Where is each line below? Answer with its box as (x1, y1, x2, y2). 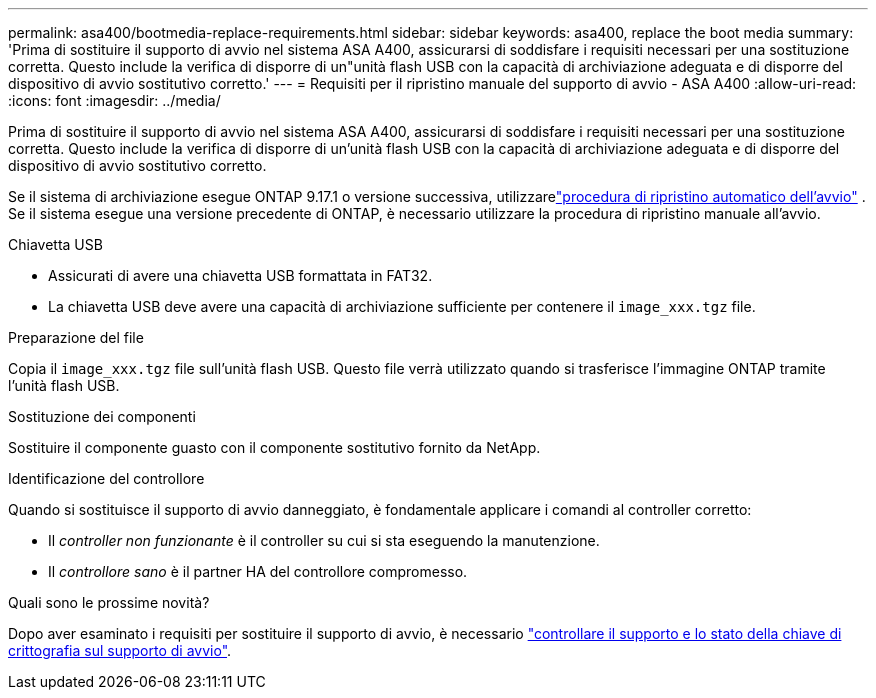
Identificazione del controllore (8, 470, 205, 487)
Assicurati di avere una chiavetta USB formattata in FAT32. (48, 267, 433, 284)
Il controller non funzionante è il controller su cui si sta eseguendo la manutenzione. (48, 532, 600, 549)
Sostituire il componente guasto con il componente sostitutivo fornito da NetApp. (8, 439, 541, 456)
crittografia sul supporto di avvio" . (8, 642, 232, 659)
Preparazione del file (8, 329, 144, 346)
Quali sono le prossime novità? (8, 594, 210, 611)
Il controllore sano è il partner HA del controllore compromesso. (48, 563, 468, 580)
